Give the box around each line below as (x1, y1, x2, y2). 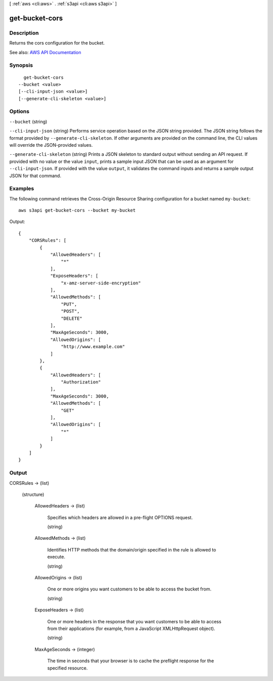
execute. (47, 554, 66, 560)
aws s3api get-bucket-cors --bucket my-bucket (18, 207, 136, 214)
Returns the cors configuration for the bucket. (9, 40, 105, 46)
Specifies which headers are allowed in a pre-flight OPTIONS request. (47, 514, 193, 521)
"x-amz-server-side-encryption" (61, 280, 141, 286)
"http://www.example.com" (61, 344, 125, 350)
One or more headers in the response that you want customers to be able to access (47, 618, 222, 624)
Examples (9, 185, 34, 192)
